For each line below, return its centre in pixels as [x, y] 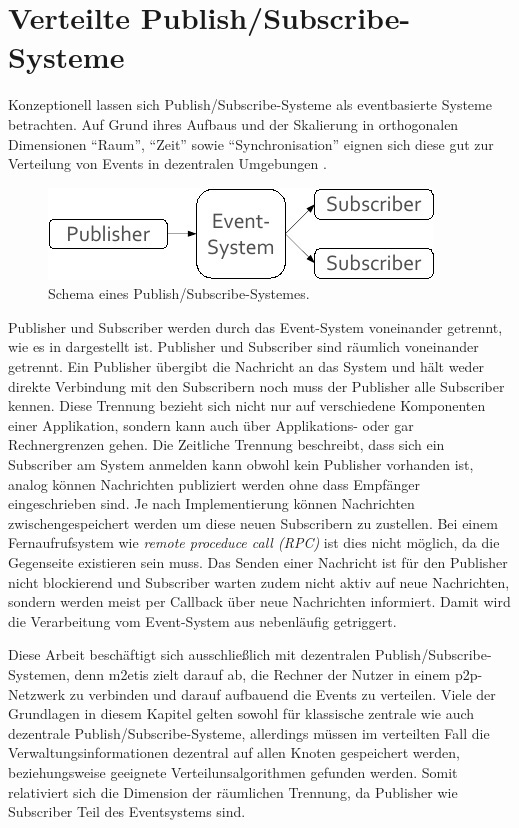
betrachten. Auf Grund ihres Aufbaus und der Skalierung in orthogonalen [233, 123]
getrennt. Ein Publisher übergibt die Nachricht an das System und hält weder [246, 366]
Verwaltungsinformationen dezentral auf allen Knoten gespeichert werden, [234, 752]
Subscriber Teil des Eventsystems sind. [127, 811]
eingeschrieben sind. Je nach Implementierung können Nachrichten [211, 503]
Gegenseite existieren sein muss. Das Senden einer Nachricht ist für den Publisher [258, 562]
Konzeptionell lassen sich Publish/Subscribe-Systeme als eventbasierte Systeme [250, 104]
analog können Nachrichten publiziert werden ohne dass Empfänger [214, 483]
